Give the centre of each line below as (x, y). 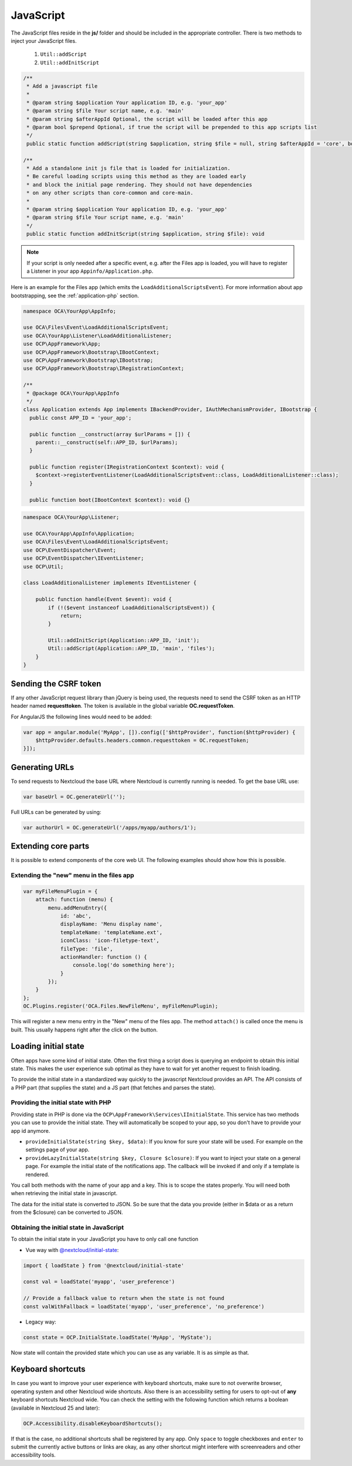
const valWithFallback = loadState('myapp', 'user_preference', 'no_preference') (144, 1306)
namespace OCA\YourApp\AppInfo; (70, 311)
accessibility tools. (33, 1455)
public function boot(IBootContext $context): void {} (110, 500)
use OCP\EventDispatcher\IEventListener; (84, 558)
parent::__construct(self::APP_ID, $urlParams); (107, 442)
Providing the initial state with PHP (61, 1102)
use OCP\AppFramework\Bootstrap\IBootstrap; (88, 360)
